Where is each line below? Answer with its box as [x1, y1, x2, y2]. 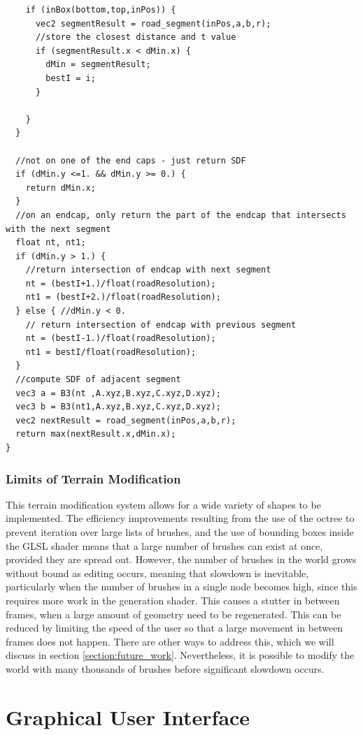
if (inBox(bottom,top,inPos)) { [25, 5, 176, 15]
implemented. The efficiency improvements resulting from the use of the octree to [6, 511, 355, 525]
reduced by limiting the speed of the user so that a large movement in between [6, 620, 343, 635]
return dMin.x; [25, 182, 96, 193]
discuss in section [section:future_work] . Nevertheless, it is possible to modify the [6, 648, 355, 662]
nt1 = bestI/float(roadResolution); [25, 347, 197, 357]
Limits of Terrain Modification [6, 470, 181, 487]
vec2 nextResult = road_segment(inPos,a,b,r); [15, 415, 236, 425]
